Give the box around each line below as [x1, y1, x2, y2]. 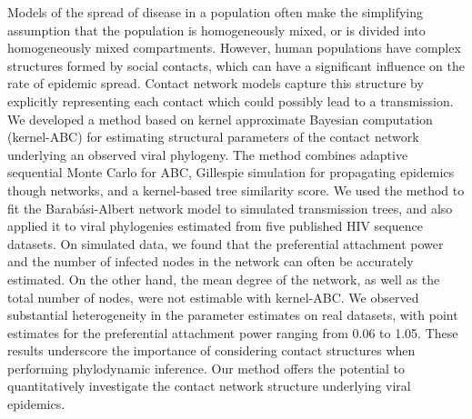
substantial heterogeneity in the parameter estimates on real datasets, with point [7, 305, 458, 324]
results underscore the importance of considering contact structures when [7, 341, 416, 360]
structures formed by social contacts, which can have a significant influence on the [7, 55, 465, 75]
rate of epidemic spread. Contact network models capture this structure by [7, 74, 424, 93]
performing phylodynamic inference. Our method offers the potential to [7, 358, 406, 377]
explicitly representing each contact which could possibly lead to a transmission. [7, 91, 454, 110]
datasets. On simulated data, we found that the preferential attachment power [7, 234, 444, 253]
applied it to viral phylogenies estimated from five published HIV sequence [7, 216, 423, 235]
